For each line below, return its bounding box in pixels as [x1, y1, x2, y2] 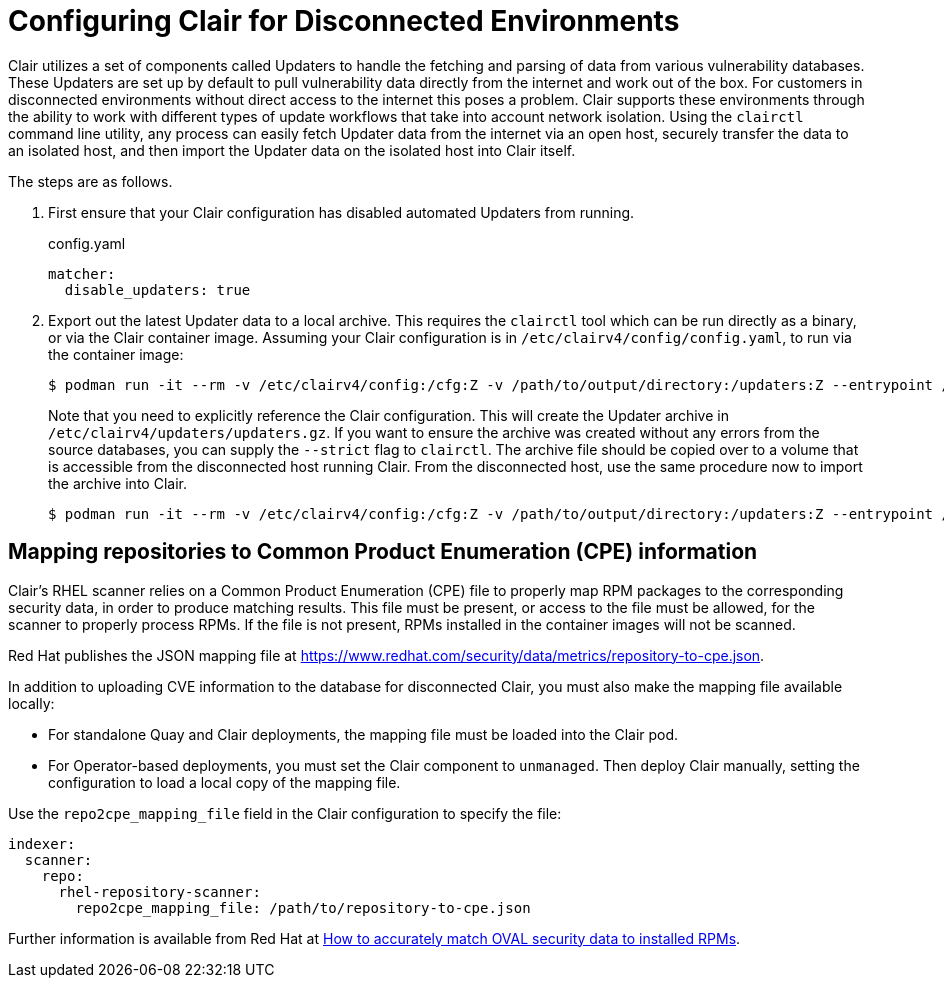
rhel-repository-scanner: [58, 883, 261, 900]
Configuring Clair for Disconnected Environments [8, 4, 680, 38]
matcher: [48, 265, 116, 282]
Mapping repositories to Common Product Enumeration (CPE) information [8, 539, 758, 565]
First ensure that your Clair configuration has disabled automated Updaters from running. [48, 203, 635, 221]
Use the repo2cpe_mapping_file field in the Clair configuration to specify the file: [8, 804, 562, 822]
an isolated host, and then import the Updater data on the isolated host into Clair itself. [8, 141, 576, 159]
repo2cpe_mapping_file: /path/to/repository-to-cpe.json [75, 899, 531, 916]
